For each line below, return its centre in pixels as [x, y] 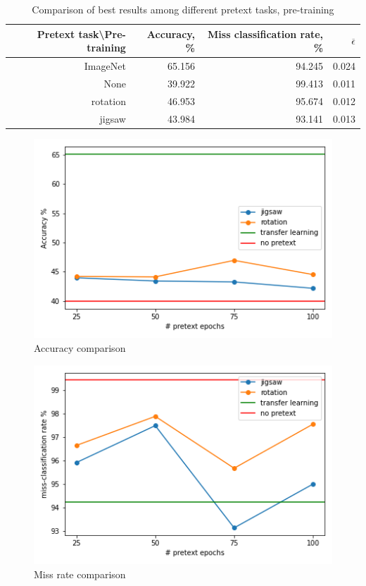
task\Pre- [102, 33]
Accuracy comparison [80, 347]
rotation [108, 100]
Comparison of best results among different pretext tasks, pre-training [183, 9]
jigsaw [113, 118]
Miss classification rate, [266, 33]
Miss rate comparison [80, 574]
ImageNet [105, 66]
